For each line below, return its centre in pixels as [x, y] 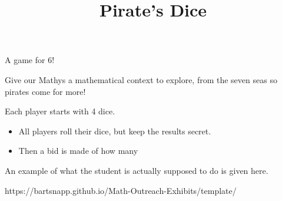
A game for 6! [30, 60]
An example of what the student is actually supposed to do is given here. [137, 170]
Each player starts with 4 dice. [60, 111]
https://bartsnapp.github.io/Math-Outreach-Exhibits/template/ [121, 190]
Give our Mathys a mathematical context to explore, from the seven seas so [141, 79]
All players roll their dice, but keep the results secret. [115, 131]
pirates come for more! [45, 91]
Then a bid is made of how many [78, 151]
